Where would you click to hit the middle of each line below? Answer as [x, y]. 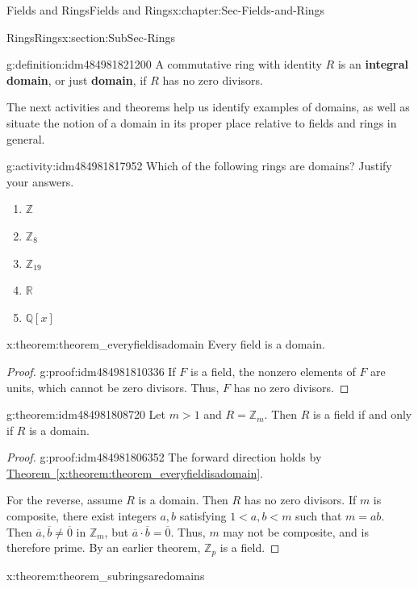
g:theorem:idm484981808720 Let [86, 414]
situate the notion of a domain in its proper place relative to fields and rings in [202, 122]
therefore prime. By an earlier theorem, [104, 547]
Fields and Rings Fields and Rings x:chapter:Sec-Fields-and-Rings [166, 10]
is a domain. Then [183, 500]
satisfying [203, 516]
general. [26, 138]
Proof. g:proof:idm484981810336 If [91, 371]
